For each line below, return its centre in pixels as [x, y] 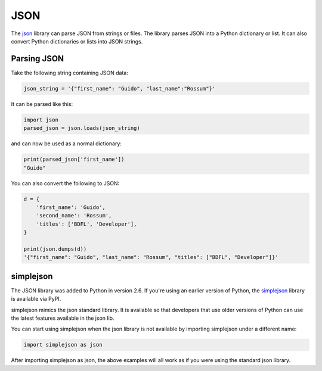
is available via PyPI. [36, 299]
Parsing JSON [38, 59]
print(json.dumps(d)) [55, 249]
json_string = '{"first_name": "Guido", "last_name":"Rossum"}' [120, 88]
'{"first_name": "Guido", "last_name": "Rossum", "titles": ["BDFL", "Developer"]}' [151, 257]
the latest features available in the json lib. [63, 318]
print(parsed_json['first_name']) [74, 160]
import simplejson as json [63, 345]
